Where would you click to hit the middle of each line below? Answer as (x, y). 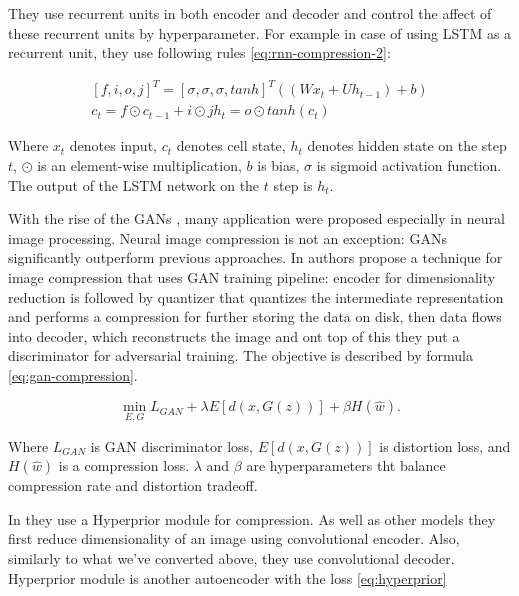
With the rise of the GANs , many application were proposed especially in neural (256, 218)
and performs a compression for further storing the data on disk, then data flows (255, 316)
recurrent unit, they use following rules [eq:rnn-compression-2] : (199, 52)
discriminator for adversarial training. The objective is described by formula (240, 355)
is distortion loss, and (445, 445)
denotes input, (113, 145)
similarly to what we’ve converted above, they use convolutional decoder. (231, 558)
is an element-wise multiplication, (139, 164)
